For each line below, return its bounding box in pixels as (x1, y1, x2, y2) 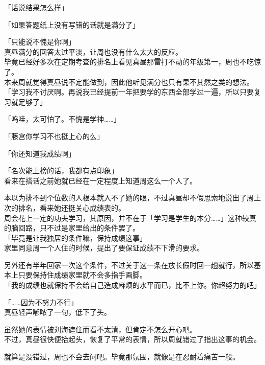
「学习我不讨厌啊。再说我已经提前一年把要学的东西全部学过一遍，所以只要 (4, 86, 254, 97)
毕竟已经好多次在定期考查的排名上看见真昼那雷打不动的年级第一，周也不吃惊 (4, 56, 261, 67)
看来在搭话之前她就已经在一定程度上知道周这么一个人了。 (4, 175, 197, 186)
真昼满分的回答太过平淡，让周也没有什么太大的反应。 (4, 46, 182, 57)
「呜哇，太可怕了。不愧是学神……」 (4, 113, 121, 124)
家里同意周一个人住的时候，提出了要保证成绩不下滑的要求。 (4, 242, 204, 253)
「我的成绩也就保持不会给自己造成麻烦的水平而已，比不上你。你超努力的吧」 (4, 280, 261, 290)
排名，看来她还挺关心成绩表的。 (18, 202, 125, 213)
